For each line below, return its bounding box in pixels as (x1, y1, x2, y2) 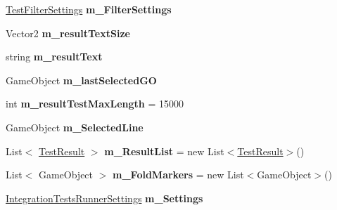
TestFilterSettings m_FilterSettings (6, 2, 172, 16)
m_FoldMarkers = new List (113, 167, 244, 182)
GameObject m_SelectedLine (6, 119, 144, 134)
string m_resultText (6, 49, 103, 64)
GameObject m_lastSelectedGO (6, 72, 157, 87)
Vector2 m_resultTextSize (6, 25, 130, 40)
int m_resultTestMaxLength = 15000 (6, 96, 184, 111)
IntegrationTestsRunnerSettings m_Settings (6, 190, 203, 205)
